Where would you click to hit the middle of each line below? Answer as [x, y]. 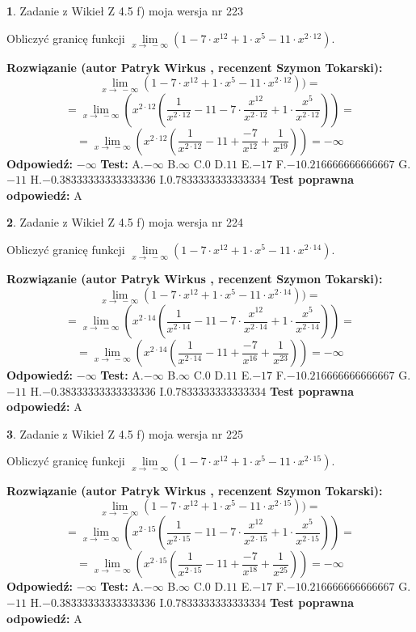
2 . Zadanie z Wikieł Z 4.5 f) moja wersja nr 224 [125, 222]
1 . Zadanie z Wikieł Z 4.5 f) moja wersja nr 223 [125, 11]
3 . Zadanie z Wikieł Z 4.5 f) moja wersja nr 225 [125, 433]
